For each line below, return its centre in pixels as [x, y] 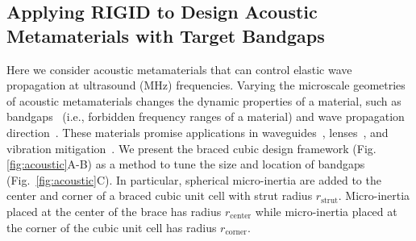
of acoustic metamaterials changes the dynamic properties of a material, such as [204, 100]
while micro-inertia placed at [326, 211]
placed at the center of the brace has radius [114, 211]
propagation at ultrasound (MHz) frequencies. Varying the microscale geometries [206, 85]
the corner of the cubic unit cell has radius [112, 227]
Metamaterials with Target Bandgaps [166, 35]
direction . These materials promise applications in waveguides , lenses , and [198, 132]
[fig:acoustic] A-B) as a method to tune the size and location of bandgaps [186, 164]
